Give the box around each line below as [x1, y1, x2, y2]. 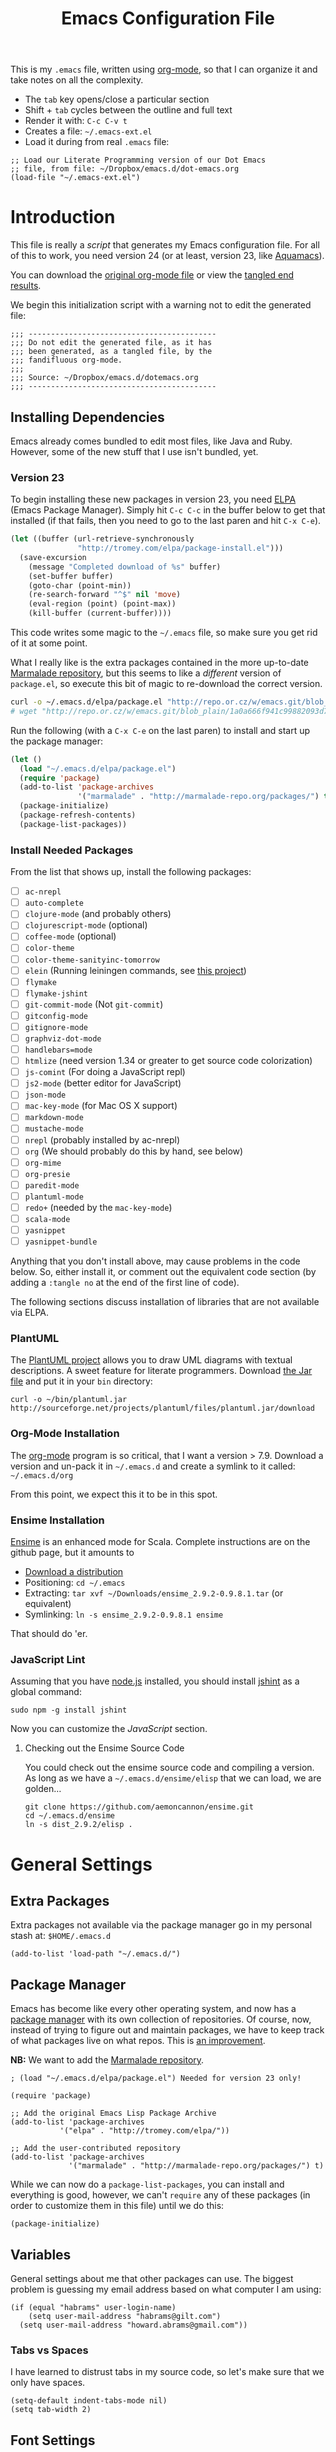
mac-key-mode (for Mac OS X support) [24, 1100, 178, 1112]
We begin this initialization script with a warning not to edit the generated [10, 299, 312, 311]
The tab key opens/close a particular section [24, 93, 210, 106]
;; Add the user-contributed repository [10, 2143, 182, 2154]
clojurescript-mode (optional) [24, 919, 148, 931]
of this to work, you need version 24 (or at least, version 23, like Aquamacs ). [10, 250, 325, 262]
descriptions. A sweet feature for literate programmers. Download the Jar [10, 1365, 313, 1377]
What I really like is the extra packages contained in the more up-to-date [10, 657, 309, 669]
